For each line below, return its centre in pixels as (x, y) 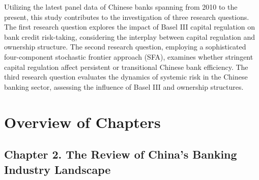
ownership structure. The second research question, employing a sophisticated (125, 47)
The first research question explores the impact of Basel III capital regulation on (130, 27)
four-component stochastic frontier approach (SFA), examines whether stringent (129, 56)
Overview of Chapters (82, 122)
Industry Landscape (57, 169)
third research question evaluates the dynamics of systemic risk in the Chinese (126, 77)
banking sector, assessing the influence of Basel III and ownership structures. (124, 86)
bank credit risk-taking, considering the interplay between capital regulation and (130, 36)
